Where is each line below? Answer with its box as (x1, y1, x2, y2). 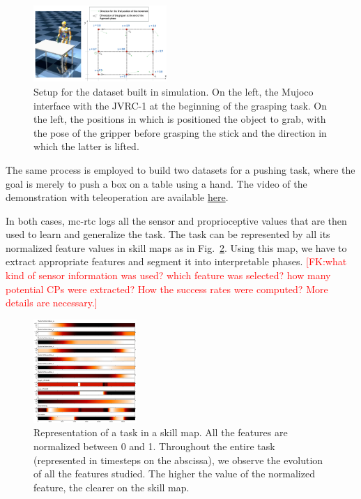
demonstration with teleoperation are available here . (6, 190, 229, 204)
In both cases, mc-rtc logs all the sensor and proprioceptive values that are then (6, 213, 347, 228)
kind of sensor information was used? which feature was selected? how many (6, 268, 331, 283)
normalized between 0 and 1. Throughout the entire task (33, 439, 275, 453)
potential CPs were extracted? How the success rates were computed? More (6, 281, 328, 296)
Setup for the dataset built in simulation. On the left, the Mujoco (33, 84, 314, 98)
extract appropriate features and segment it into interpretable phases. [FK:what (6, 254, 347, 269)
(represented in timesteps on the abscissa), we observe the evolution (33, 452, 323, 467)
